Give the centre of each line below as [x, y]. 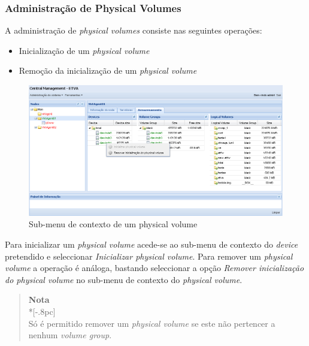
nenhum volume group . [70, 335]
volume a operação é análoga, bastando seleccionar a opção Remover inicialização [154, 268]
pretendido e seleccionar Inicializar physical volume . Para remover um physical [149, 256]
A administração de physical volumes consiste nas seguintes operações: [134, 30]
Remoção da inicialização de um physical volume [108, 70]
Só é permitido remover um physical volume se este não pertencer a [152, 323]
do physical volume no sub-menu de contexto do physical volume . [124, 279]
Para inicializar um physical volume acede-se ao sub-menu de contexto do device [152, 244]
